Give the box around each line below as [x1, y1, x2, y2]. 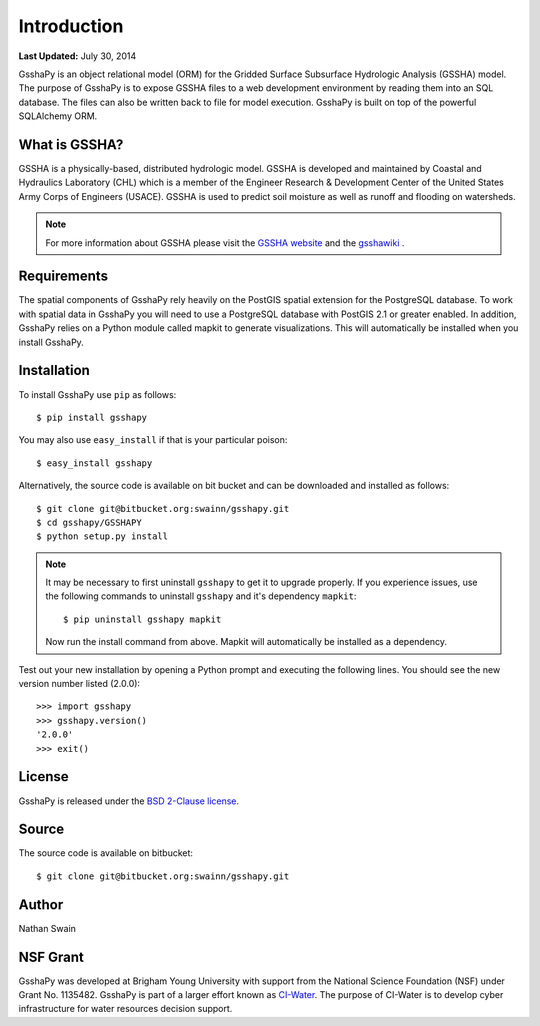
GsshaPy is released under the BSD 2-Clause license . [18, 795, 240, 807]
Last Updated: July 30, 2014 [18, 50, 137, 62]
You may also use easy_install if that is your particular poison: [18, 434, 288, 446]
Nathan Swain [18, 922, 77, 934]
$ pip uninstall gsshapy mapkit [63, 613, 222, 625]
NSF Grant [18, 948, 85, 965]
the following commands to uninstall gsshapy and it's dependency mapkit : [45, 590, 357, 602]
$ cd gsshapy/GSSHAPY [36, 516, 142, 528]
